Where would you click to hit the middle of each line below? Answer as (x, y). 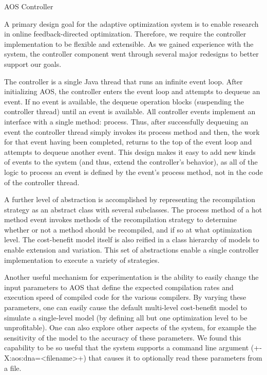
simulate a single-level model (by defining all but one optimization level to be (126, 317)
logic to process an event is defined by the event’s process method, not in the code (133, 172)
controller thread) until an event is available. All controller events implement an (130, 111)
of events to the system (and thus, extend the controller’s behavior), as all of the (131, 162)
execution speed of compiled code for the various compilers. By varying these (125, 297)
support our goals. (33, 64)
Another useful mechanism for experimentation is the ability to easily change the (131, 277)
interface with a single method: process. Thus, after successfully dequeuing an (126, 121)
